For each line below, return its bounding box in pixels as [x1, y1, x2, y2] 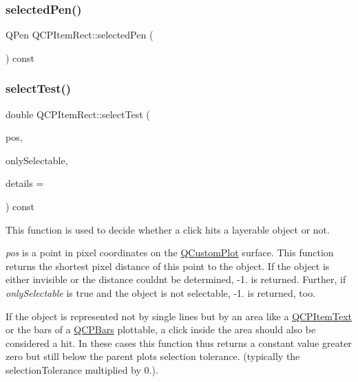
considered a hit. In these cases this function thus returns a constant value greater [6, 335, 352, 350]
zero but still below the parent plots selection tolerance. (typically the [6, 349, 300, 363]
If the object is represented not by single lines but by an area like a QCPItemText [6, 308, 352, 323]
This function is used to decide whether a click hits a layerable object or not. [6, 222, 330, 236]
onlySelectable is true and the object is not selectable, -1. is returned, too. [6, 285, 316, 300]
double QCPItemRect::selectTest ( [6, 106, 150, 121]
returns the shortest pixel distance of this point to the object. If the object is [6, 258, 330, 273]
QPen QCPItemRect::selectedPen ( [6, 27, 154, 42]
